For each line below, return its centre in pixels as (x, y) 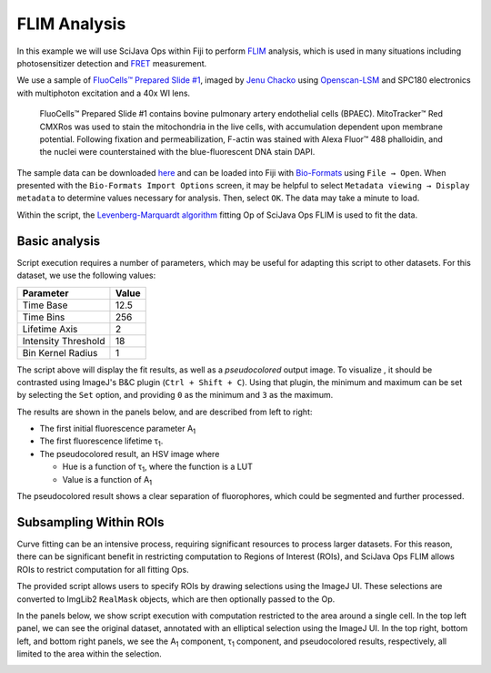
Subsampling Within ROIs (90, 522)
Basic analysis (59, 241)
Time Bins (44, 317)
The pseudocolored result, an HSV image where (130, 454)
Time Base (45, 305)
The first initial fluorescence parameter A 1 (118, 430)
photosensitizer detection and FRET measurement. (112, 63)
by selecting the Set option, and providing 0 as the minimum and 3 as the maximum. (175, 395)
